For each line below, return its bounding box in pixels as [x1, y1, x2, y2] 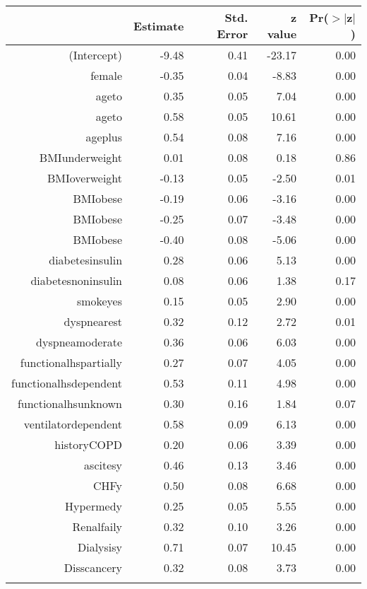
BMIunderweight [39, 149, 123, 165]
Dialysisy [77, 539, 123, 555]
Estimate [133, 17, 184, 34]
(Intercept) [68, 47, 123, 63]
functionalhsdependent [11, 375, 123, 391]
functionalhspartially [20, 354, 123, 371]
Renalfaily [72, 518, 123, 535]
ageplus [85, 129, 123, 145]
